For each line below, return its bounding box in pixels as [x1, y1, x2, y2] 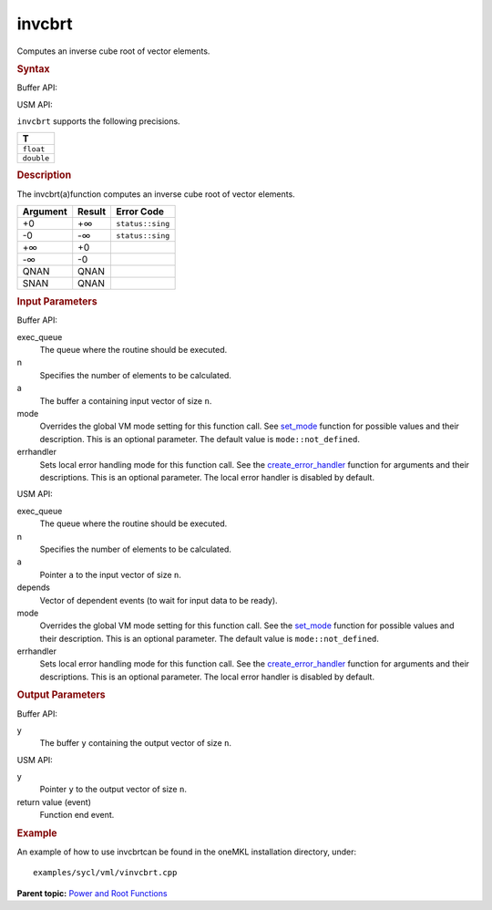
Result [77, 205, 107, 218]
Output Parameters [16, 688, 106, 701]
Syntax [16, 62, 50, 75]
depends [16, 582, 50, 593]
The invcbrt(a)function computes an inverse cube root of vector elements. [16, 188, 295, 200]
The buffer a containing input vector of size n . [39, 395, 212, 406]
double [22, 153, 50, 163]
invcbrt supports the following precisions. [16, 115, 181, 127]
